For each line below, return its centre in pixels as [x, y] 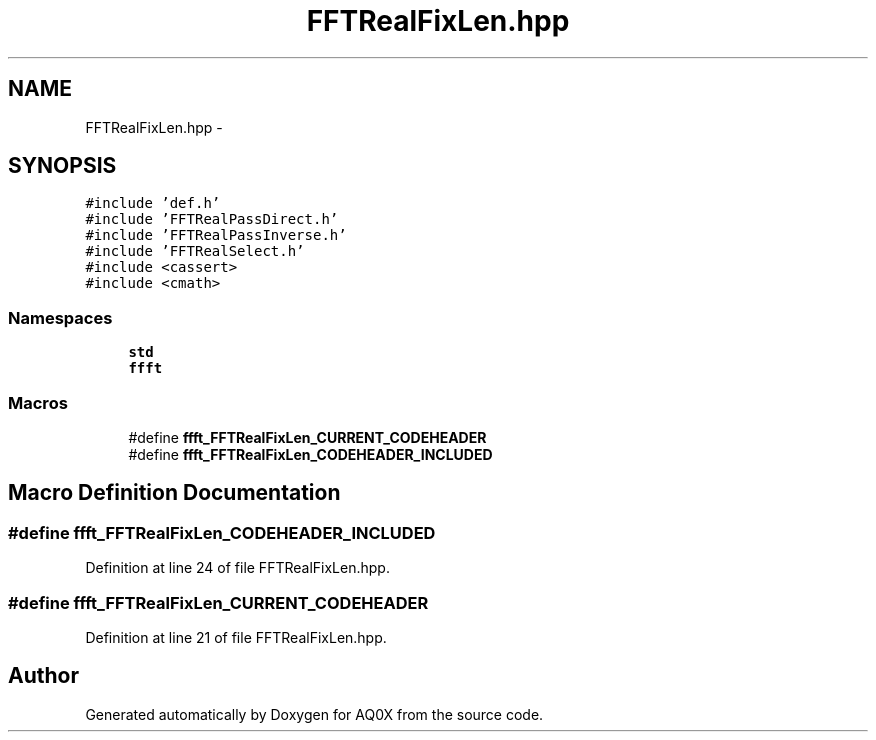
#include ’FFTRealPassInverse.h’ [216, 235]
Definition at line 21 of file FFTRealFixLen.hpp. [236, 637]
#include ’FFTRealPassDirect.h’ [212, 219]
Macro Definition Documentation [174, 493]
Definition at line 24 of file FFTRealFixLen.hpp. [237, 568]
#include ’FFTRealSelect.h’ [195, 251]
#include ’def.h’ [153, 203]
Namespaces [60, 317]
